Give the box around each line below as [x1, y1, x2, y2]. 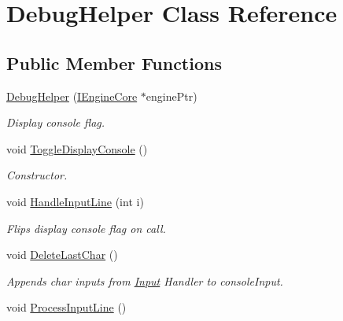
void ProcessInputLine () [6, 299, 127, 315]
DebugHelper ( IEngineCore [6, 87, 138, 104]
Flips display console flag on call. [6, 220, 166, 236]
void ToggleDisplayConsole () [6, 140, 148, 157]
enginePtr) [146, 87, 197, 104]
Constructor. [6, 167, 68, 183]
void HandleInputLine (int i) [6, 193, 144, 209]
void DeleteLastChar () [6, 246, 118, 263]
